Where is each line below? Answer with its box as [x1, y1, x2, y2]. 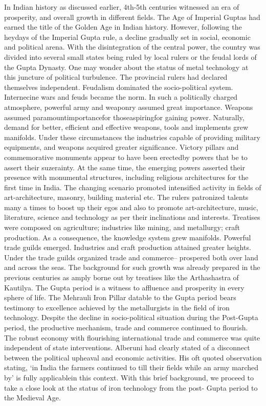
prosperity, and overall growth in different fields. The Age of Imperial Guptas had [4, 11, 260, 22]
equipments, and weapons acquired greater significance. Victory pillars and [4, 142, 239, 152]
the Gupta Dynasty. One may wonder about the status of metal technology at [4, 61, 249, 72]
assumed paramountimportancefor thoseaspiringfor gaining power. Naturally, [4, 111, 245, 122]
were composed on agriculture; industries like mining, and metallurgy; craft [4, 222, 240, 233]
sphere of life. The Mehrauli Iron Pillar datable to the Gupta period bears [4, 292, 236, 303]
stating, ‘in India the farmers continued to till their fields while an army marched [4, 362, 259, 373]
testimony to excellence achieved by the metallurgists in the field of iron [4, 302, 230, 312]
